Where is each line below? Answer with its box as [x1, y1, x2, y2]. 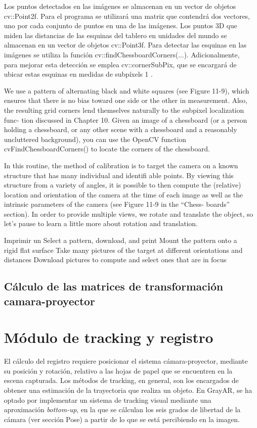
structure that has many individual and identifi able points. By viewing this [4, 170, 234, 180]
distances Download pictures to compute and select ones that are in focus [4, 254, 227, 265]
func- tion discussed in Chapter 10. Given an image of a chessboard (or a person [4, 114, 247, 125]
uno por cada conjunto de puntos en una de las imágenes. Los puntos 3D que [4, 20, 237, 31]
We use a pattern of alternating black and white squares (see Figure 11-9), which [4, 85, 250, 95]
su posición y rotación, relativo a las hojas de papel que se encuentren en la [4, 365, 233, 376]
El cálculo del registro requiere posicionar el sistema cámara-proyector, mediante [4, 356, 248, 366]
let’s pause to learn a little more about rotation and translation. [4, 218, 198, 229]
